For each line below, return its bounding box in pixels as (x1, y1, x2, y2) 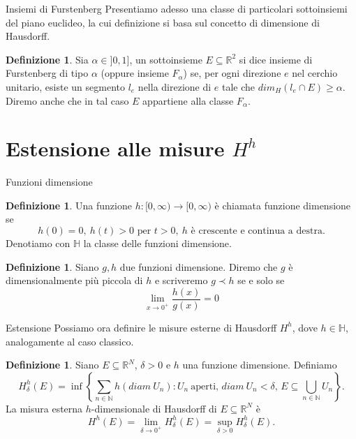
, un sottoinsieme (129, 52, 202, 66)
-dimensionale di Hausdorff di (91, 401, 217, 415)
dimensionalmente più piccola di (6, 273, 143, 288)
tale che (222, 79, 255, 94)
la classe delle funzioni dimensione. (83, 236, 232, 251)
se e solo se (237, 273, 285, 288)
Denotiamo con (6, 236, 71, 251)
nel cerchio (292, 66, 338, 80)
